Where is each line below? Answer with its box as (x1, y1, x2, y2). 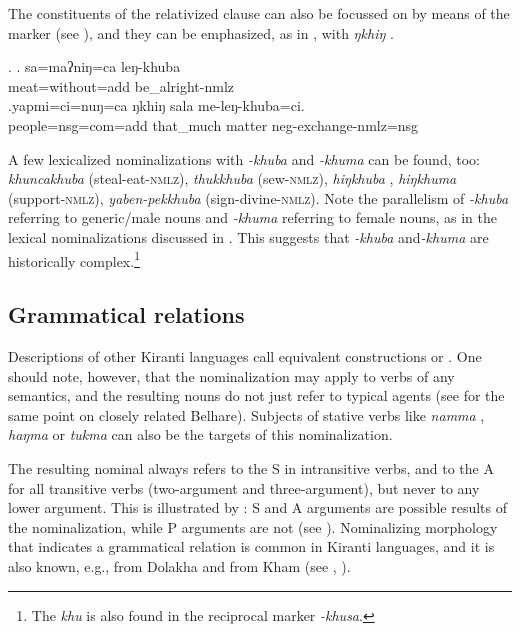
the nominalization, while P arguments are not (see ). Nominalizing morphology (8, 516, 498, 537)
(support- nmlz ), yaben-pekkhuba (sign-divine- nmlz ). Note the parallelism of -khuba (8, 187, 509, 208)
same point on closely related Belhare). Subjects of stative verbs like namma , (8, 404, 485, 425)
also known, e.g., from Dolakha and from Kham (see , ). (8, 555, 351, 576)
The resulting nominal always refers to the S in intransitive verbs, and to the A (8, 457, 494, 478)
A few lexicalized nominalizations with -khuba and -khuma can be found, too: (8, 148, 480, 169)
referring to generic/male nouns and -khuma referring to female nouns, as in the (8, 207, 497, 228)
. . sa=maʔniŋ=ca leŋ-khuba (8, 56, 181, 77)
